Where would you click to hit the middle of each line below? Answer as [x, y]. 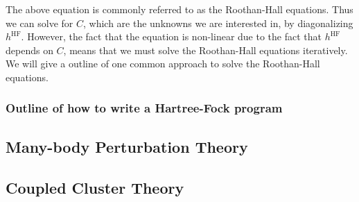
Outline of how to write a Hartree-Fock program [144, 108]
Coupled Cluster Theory [95, 187]
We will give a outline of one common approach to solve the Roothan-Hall [163, 64]
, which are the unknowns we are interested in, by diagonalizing [218, 23]
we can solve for [40, 23]
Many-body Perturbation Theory [127, 146]
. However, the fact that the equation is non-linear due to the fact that [171, 36]
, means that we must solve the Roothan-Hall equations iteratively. [205, 50]
